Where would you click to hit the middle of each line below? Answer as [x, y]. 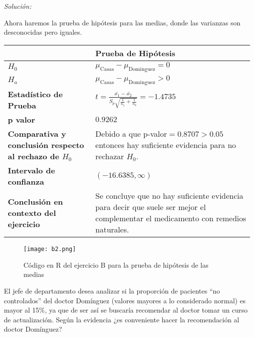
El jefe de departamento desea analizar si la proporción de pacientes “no [112, 291]
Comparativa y [37, 134]
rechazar [110, 156]
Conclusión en [35, 201]
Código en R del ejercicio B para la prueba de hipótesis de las [116, 264]
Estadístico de [35, 94]
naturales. [112, 230]
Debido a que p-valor [131, 134]
